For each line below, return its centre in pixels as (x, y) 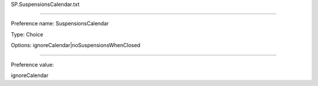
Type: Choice (27, 34)
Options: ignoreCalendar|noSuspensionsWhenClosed (76, 45)
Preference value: (32, 64)
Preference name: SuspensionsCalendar (60, 24)
